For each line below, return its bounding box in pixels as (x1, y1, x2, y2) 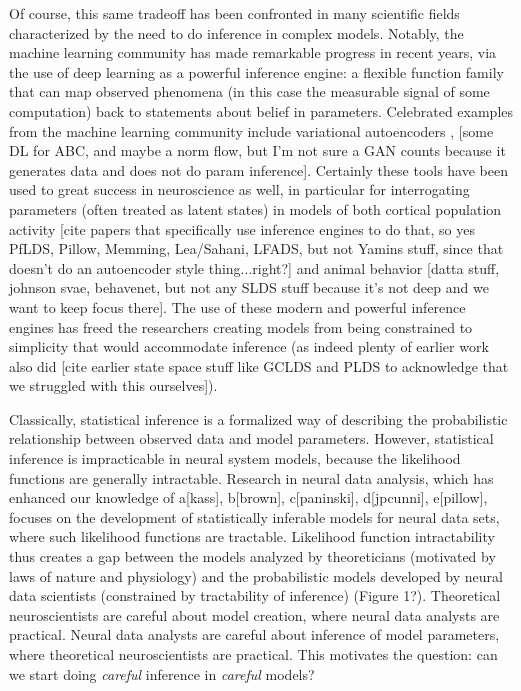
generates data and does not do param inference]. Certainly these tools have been (9, 159, 508, 180)
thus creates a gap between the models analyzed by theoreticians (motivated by (9, 546, 496, 567)
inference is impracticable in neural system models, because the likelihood (9, 448, 461, 469)
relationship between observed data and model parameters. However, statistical (9, 428, 494, 449)
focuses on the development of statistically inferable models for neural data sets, (9, 506, 500, 527)
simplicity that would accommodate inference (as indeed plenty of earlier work (9, 336, 489, 357)
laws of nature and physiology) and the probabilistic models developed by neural (9, 565, 503, 586)
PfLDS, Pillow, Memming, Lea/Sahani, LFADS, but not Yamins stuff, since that (9, 238, 504, 259)
